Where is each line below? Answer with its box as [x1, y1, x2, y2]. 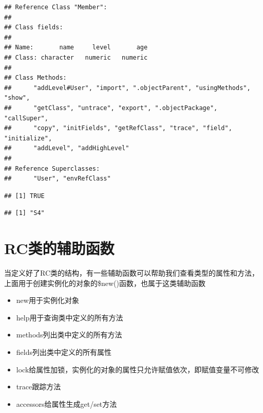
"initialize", [4, 134, 52, 142]
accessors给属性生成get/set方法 [16, 398, 117, 409]
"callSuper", [4, 114, 48, 122]
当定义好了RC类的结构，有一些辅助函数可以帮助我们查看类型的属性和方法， [4, 267, 259, 278]
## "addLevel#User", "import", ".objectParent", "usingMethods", [4, 84, 251, 92]
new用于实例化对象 [16, 295, 79, 306]
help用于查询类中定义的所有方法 [16, 312, 123, 322]
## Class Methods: [4, 74, 67, 82]
